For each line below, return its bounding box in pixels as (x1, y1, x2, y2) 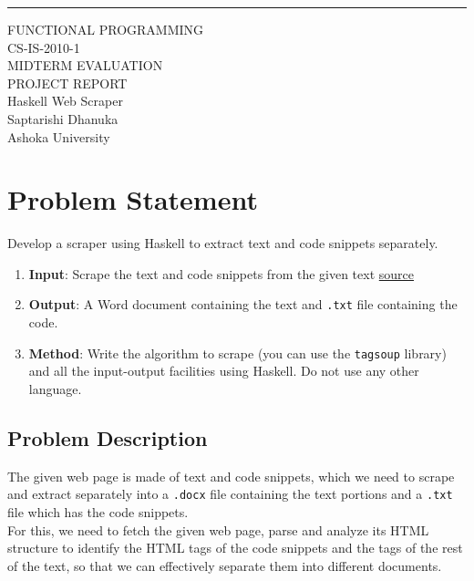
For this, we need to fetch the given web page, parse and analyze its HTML (7, 520, 429, 539)
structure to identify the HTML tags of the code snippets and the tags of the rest (7, 538, 463, 557)
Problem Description (7, 423, 208, 451)
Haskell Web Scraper (7, 91, 123, 110)
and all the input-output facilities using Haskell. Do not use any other (28, 361, 419, 380)
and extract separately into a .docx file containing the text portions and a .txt (7, 484, 453, 503)
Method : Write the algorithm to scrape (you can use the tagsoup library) (28, 343, 447, 362)
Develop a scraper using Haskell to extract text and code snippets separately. (7, 233, 438, 253)
